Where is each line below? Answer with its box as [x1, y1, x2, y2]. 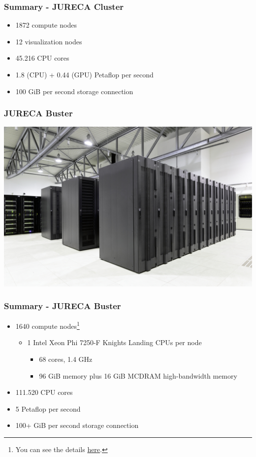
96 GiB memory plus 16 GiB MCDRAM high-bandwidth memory [39, 370, 237, 381]
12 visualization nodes [15, 36, 82, 46]
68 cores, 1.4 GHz [39, 353, 93, 364]
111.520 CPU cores [15, 387, 73, 397]
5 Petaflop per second [15, 403, 81, 414]
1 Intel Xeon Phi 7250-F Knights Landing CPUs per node [27, 337, 202, 348]
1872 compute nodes [15, 20, 77, 30]
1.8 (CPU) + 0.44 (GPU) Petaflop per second [15, 70, 154, 79]
